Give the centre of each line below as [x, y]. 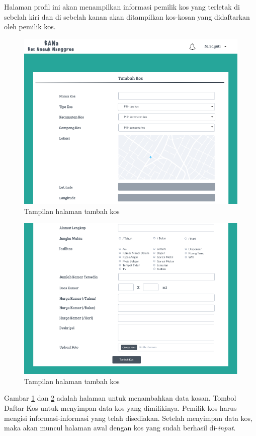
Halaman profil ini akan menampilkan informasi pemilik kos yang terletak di [122, 7]
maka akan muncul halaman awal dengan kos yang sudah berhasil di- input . [120, 428]
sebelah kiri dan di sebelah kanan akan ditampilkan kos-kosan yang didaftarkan [127, 16]
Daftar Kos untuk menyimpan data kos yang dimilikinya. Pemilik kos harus [120, 408]
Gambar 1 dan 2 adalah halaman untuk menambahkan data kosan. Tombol [120, 398]
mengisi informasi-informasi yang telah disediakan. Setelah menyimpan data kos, [128, 418]
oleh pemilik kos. [30, 26]
